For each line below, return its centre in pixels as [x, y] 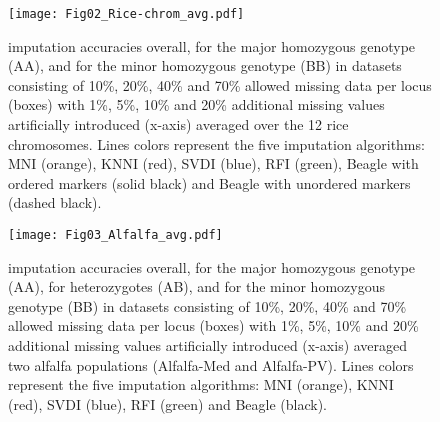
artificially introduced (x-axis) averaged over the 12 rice [178, 124]
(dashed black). [55, 202]
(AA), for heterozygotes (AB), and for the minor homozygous [196, 286]
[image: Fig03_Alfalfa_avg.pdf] [115, 235]
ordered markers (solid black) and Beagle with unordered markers [209, 182]
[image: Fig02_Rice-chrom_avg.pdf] [126, 14]
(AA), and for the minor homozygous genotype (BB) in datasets [205, 65]
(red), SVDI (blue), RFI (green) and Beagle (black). [167, 403]
